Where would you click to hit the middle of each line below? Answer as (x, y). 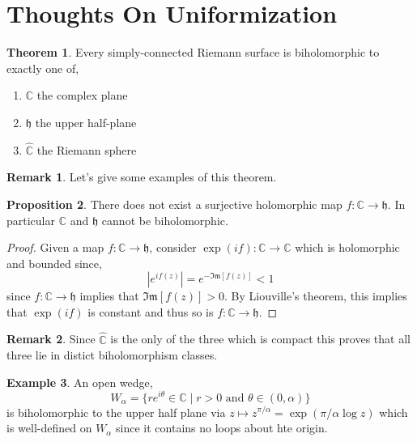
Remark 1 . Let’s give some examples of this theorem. (142, 177)
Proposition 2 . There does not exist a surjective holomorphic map (174, 204)
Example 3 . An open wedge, (80, 382)
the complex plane (82, 95)
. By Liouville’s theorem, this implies (315, 296)
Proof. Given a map (55, 247)
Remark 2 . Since (51, 339)
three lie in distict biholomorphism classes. (112, 355)
